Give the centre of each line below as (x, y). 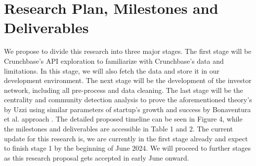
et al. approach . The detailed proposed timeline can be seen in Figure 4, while (123, 119)
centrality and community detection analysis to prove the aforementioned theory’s (128, 100)
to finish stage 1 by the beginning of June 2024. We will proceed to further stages (128, 148)
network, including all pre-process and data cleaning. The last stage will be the (124, 90)
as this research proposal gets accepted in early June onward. (97, 157)
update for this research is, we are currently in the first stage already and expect (126, 138)
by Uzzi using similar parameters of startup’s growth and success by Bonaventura (128, 109)
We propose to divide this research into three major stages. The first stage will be (128, 51)
